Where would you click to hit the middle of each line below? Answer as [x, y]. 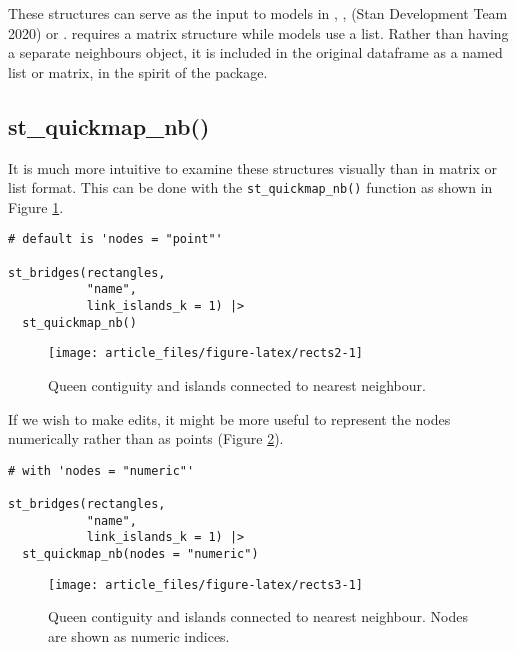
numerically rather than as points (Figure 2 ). [146, 438]
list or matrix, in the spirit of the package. [138, 71]
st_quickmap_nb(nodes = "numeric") [140, 554]
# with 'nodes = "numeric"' [101, 470]
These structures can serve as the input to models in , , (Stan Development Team [258, 13]
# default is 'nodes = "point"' [115, 239]
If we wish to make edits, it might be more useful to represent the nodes [229, 418]
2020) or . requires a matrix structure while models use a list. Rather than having [258, 32]
